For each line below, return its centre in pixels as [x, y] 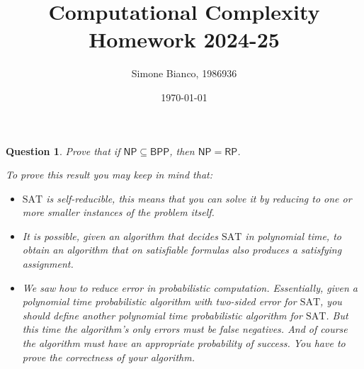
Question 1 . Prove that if [63, 151]
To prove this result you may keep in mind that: [109, 175]
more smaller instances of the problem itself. [118, 212]
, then [182, 151]
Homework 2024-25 [184, 39]
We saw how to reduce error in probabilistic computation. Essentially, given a [190, 287]
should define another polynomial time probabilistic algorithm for [162, 315]
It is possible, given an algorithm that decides [120, 235]
